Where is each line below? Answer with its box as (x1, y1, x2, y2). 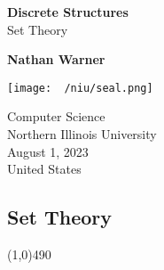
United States (7, 160, 82, 178)
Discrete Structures (7, 3, 129, 20)
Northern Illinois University (7, 125, 157, 143)
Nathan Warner (7, 50, 105, 69)
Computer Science (7, 107, 105, 126)
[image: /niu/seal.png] (7, 81, 153, 94)
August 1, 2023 (7, 142, 89, 160)
